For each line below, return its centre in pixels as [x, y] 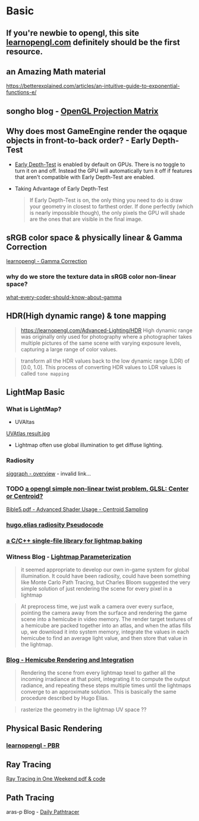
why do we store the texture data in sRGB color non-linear [91, 277]
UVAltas [25, 422]
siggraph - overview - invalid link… [48, 473]
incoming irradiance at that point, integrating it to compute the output [105, 679]
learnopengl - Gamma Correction [47, 261]
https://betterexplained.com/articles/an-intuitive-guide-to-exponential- [93, 86]
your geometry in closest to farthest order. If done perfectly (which [111, 206]
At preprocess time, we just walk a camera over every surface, [97, 606]
